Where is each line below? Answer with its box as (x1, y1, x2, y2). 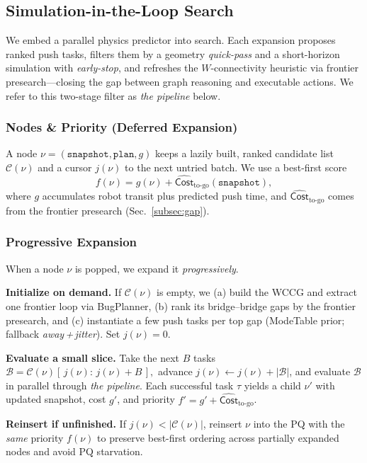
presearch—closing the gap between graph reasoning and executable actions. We (6, 74, 354, 88)
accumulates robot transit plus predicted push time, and (42, 188, 287, 203)
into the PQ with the (253, 416, 345, 431)
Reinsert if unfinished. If (6, 416, 126, 431)
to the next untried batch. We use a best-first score (125, 159, 347, 174)
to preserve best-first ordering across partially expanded (97, 430, 339, 445)
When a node (6, 261, 64, 275)
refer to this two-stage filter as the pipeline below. (6, 88, 221, 103)
